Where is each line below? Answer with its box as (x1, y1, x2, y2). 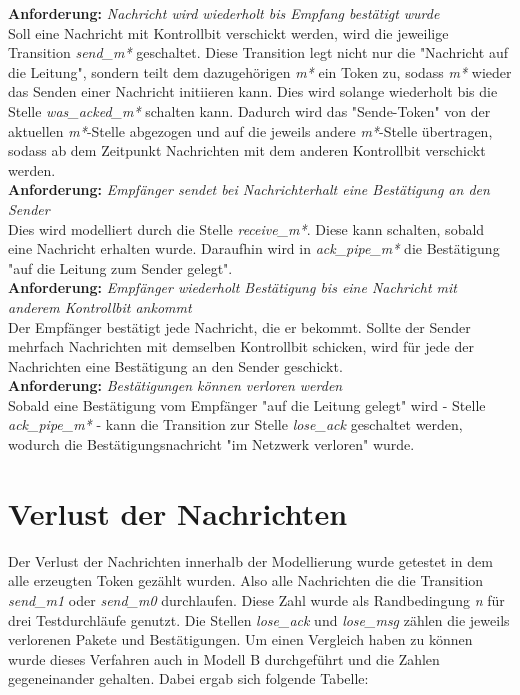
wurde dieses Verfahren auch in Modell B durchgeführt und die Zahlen (8, 648, 440, 669)
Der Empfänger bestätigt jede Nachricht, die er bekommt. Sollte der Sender (8, 316, 471, 337)
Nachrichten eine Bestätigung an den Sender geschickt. (8, 355, 343, 376)
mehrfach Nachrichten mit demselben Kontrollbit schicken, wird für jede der (8, 336, 474, 357)
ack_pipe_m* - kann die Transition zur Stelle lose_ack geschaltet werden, (8, 414, 463, 435)
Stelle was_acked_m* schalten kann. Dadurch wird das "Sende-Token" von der (8, 100, 491, 121)
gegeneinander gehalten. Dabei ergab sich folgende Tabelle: (8, 668, 369, 689)
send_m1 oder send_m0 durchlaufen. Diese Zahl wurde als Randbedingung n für (8, 589, 505, 610)
